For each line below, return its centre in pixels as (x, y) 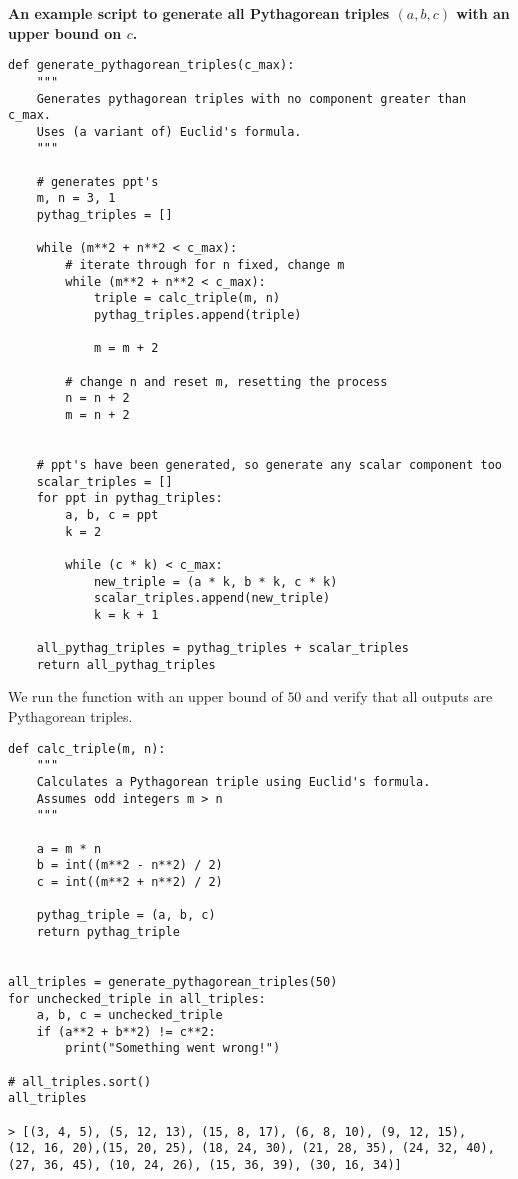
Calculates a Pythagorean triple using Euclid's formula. (233, 781)
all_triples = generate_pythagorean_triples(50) (173, 981)
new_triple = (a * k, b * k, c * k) (215, 581)
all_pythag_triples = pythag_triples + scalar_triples (222, 648)
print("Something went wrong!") (173, 1048)
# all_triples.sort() (80, 1081)
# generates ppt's (97, 181)
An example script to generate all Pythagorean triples (199, 13)
